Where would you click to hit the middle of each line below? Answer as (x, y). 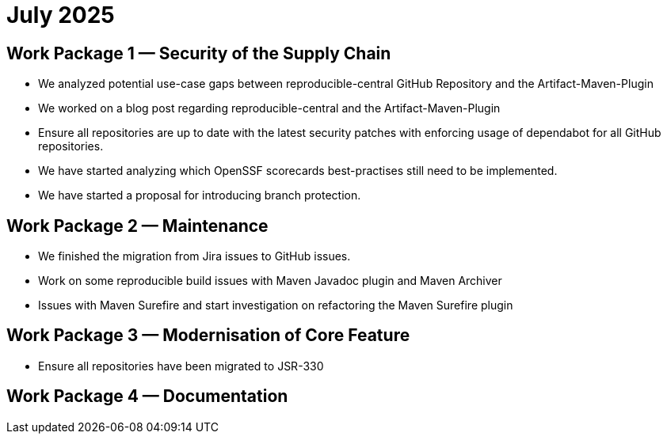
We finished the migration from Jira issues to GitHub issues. (194, 256)
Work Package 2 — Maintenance (137, 226)
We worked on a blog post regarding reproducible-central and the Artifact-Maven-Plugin (269, 108)
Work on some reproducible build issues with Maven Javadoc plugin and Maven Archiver (270, 281)
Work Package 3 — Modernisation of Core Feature (208, 336)
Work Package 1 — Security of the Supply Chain (199, 53)
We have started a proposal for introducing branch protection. (200, 195)
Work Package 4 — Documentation (147, 396)
